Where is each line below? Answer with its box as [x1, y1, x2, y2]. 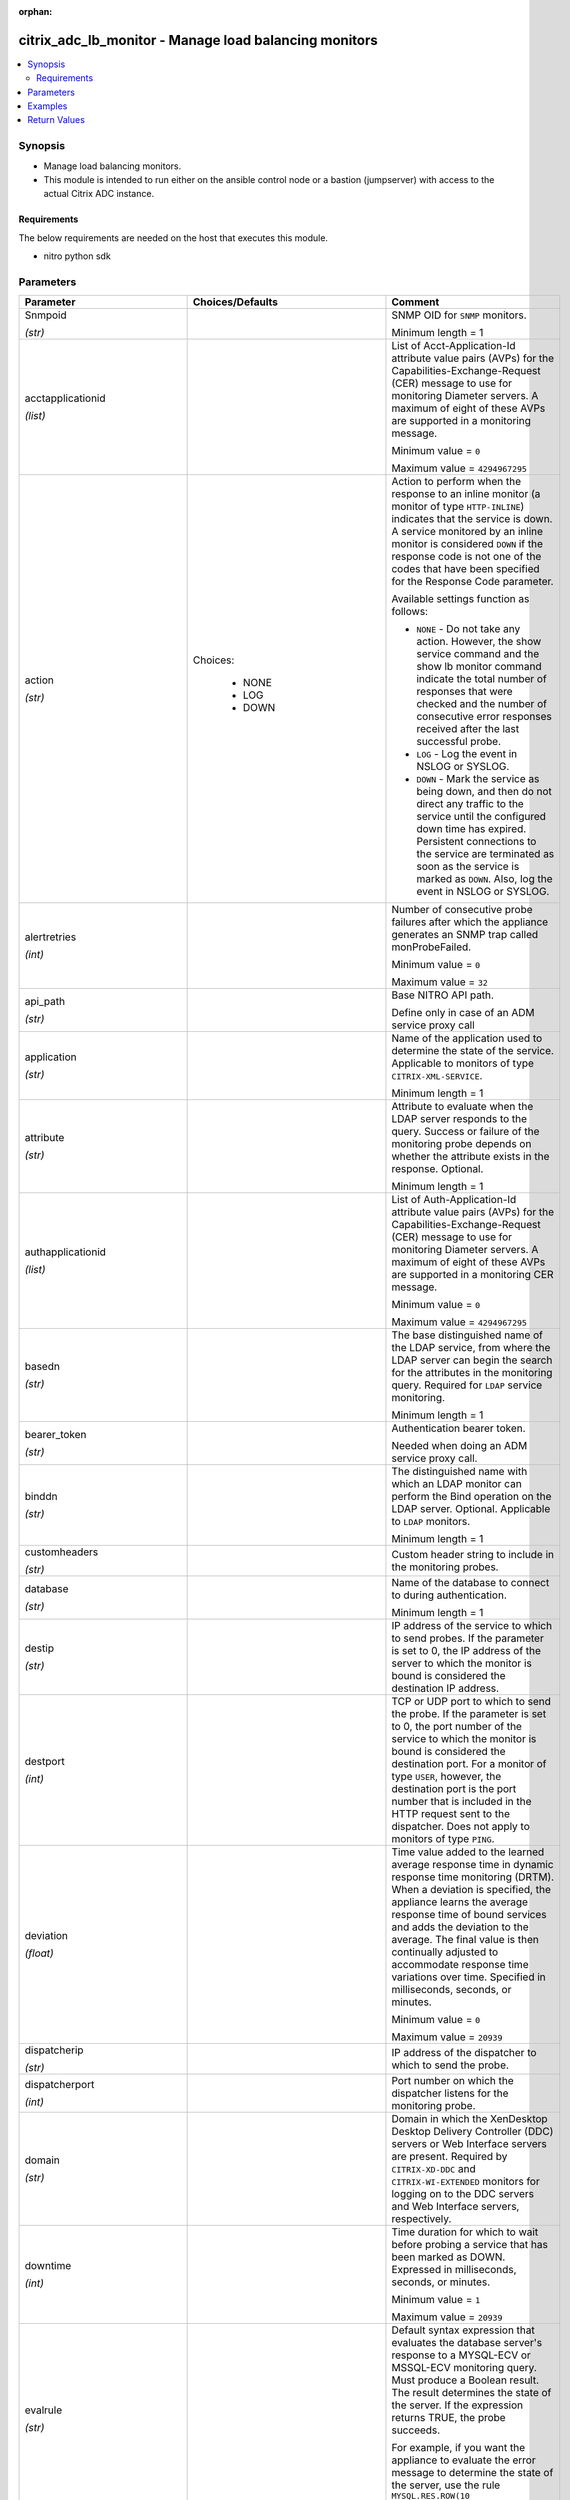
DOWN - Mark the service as [416, 772, 540, 786]
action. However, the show [416, 635, 542, 649]
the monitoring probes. [391, 1560, 499, 1574]
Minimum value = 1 [391, 2293, 481, 2307]
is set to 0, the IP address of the [391, 1644, 542, 1658]
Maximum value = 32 [391, 975, 489, 989]
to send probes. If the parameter [391, 1631, 544, 1645]
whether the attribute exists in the [391, 1150, 550, 1164]
